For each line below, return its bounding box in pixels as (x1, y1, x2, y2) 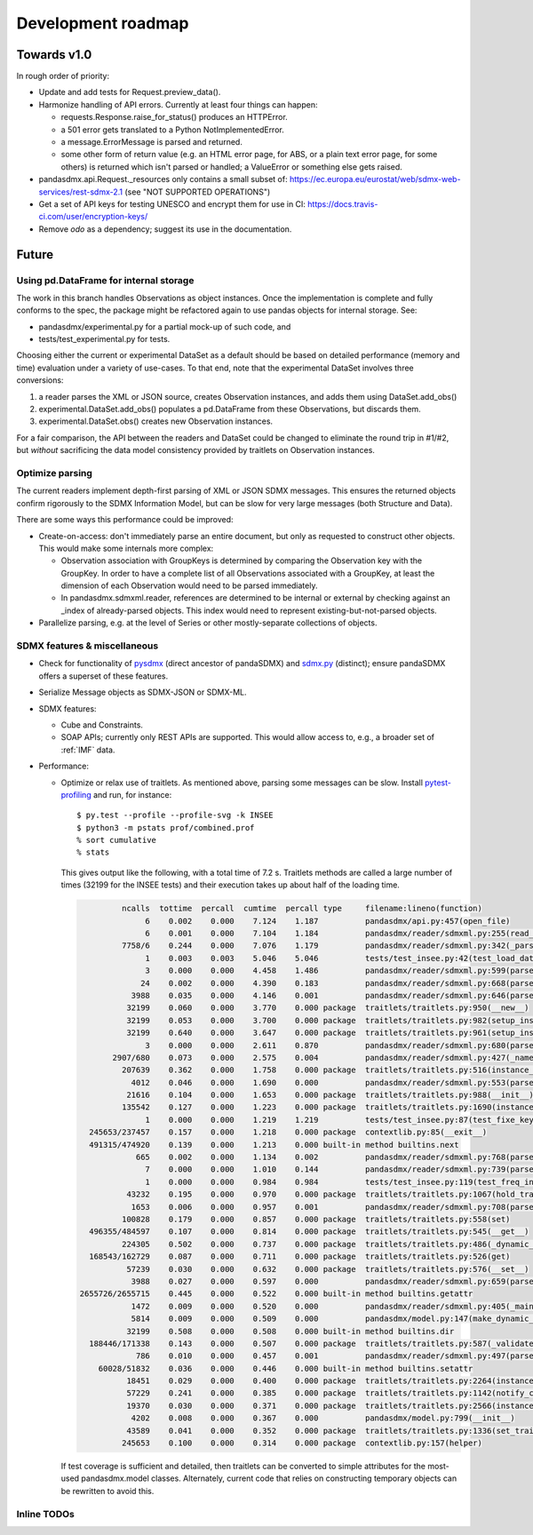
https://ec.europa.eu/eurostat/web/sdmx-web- (289, 174, 461, 185)
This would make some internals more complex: (38, 543, 214, 553)
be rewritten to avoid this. (60, 1485, 155, 1496)
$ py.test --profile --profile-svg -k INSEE (76, 810, 274, 821)
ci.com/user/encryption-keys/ (38, 211, 148, 222)
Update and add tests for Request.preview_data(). (38, 87, 221, 98)
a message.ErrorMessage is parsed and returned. (60, 137, 243, 147)
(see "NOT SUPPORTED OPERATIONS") (124, 187, 271, 197)
